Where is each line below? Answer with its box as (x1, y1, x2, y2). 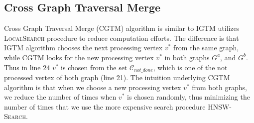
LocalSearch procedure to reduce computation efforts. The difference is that (4, 32, 239, 43)
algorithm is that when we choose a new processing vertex (4, 82, 181, 92)
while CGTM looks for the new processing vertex (4, 52, 154, 62)
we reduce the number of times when (4, 92, 117, 102)
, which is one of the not (153, 62, 228, 72)
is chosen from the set (61, 62, 127, 72)
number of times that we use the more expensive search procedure (4, 101, 206, 112)
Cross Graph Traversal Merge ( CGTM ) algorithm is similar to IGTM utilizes (4, 23, 240, 33)
